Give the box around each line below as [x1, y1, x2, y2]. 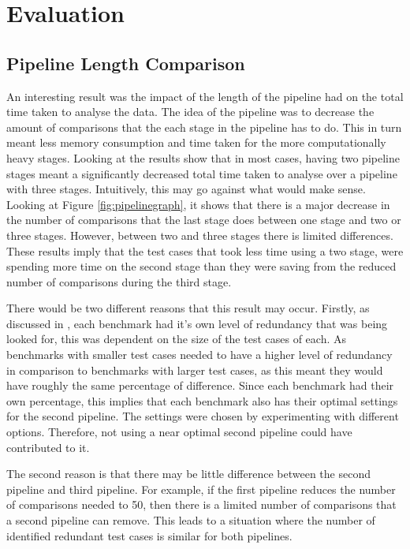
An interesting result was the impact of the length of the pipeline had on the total [6, 88, 404, 104]
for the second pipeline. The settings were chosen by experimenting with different [6, 408, 399, 424]
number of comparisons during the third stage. [6, 273, 232, 289]
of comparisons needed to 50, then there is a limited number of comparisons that [6, 496, 397, 513]
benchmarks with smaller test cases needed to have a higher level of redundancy [6, 346, 393, 363]
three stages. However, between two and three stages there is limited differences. [6, 226, 393, 243]
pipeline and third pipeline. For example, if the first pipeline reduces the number [6, 480, 396, 497]
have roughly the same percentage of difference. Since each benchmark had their [6, 377, 394, 394]
